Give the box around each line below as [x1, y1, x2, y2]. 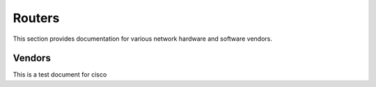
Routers [13, 10, 60, 26]
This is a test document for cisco [13, 70, 107, 79]
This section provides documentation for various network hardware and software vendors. [13, 35, 273, 43]
